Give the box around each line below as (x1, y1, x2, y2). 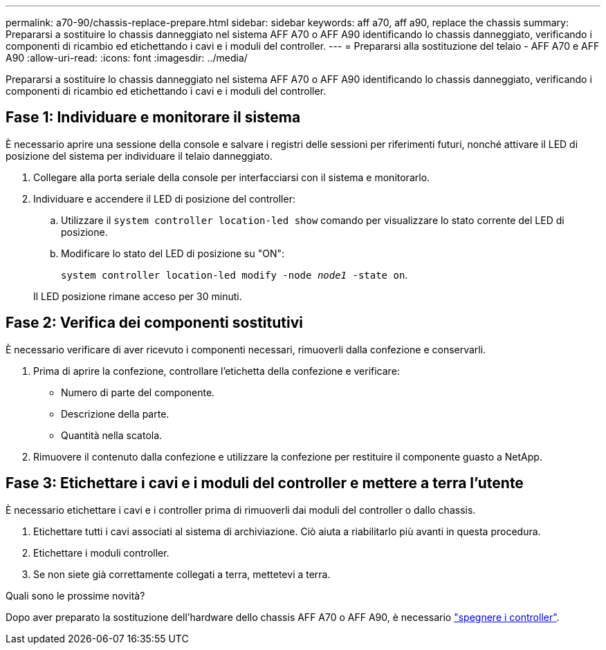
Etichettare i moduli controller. (33, 546, 169, 559)
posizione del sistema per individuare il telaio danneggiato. (6, 149, 273, 162)
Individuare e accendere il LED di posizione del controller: (33, 192, 295, 205)
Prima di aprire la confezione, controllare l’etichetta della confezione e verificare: (33, 364, 400, 377)
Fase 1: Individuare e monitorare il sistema (6, 109, 301, 127)
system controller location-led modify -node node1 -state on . (61, 268, 408, 281)
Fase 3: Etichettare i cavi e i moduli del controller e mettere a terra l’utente (6, 474, 524, 492)
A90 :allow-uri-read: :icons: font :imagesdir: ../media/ (6, 52, 248, 64)
